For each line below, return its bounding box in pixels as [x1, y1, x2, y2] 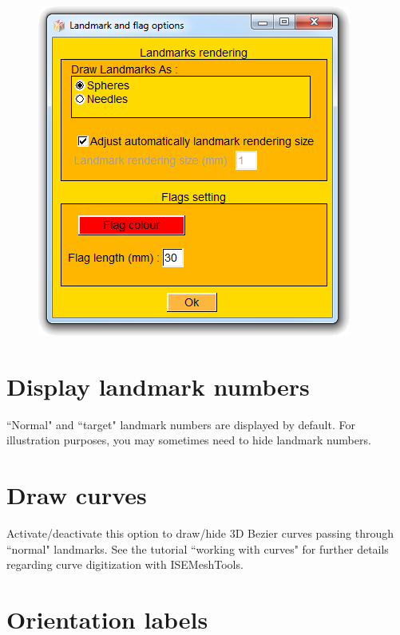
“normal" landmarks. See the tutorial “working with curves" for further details [6, 540, 389, 557]
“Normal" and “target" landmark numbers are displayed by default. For [6, 416, 355, 432]
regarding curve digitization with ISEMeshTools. [6, 556, 244, 573]
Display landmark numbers [6, 369, 310, 402]
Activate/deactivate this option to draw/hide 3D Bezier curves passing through [6, 525, 394, 542]
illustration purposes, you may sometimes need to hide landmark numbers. [6, 432, 371, 448]
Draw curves [6, 479, 147, 511]
